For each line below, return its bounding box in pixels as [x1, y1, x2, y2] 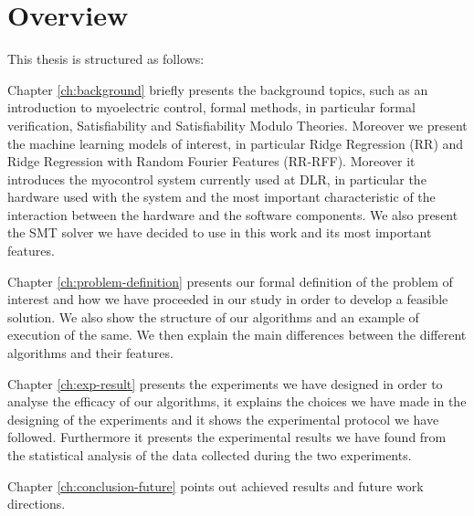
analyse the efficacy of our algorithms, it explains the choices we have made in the [7, 392, 467, 411]
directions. [7, 494, 66, 513]
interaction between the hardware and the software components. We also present [7, 205, 458, 224]
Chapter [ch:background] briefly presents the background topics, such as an [7, 79, 428, 99]
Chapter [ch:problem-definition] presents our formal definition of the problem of [7, 271, 453, 290]
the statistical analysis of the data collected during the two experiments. [7, 446, 412, 464]
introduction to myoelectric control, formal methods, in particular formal [7, 98, 416, 117]
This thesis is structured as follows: [7, 49, 205, 68]
